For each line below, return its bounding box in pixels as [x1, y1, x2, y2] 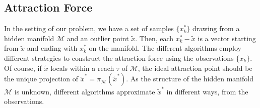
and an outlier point [67, 33, 129, 43]
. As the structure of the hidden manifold [126, 73, 253, 84]
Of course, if [4, 62, 42, 73]
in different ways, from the [166, 86, 248, 96]
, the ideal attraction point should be [138, 62, 252, 73]
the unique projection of [4, 73, 79, 84]
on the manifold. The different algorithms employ [89, 43, 241, 53]
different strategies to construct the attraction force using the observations [4, 52, 234, 63]
